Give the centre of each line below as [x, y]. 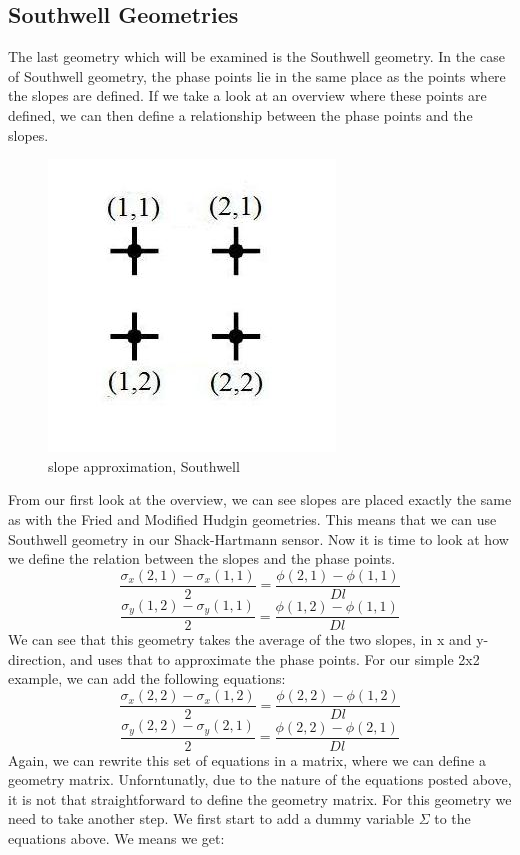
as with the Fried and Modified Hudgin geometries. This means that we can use [252, 518]
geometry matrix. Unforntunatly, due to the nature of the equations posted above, [260, 779]
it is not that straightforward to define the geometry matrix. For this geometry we [260, 798]
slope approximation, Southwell [144, 465]
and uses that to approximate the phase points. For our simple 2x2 [275, 658]
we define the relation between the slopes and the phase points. [202, 558]
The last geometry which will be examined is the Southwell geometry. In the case [256, 56]
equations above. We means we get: [116, 837]
